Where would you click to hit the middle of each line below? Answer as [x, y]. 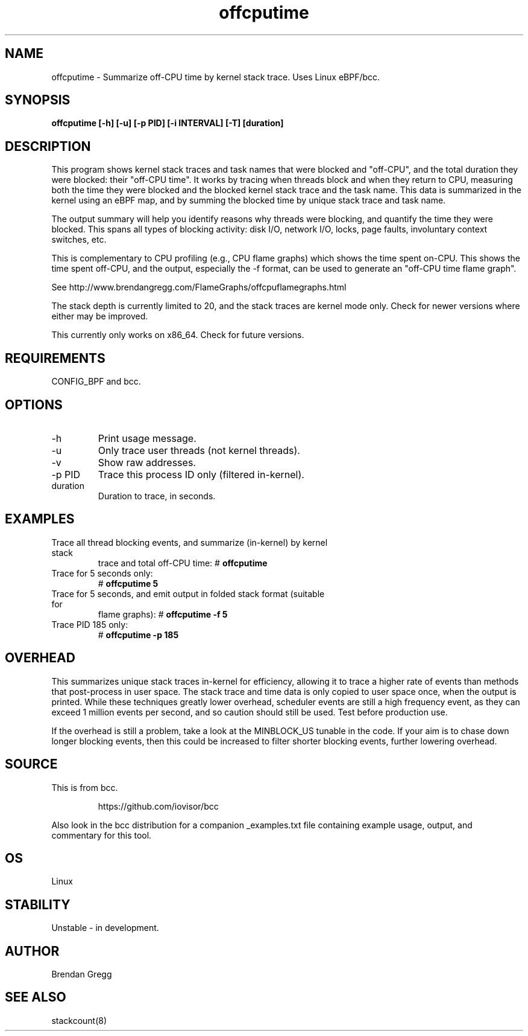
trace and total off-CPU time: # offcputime [183, 563]
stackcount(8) [79, 1020]
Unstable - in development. [105, 928]
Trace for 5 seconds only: [102, 573]
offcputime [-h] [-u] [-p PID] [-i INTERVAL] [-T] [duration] [168, 123]
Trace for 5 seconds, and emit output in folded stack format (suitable [188, 593]
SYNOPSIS [38, 100]
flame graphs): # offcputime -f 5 [163, 614]
